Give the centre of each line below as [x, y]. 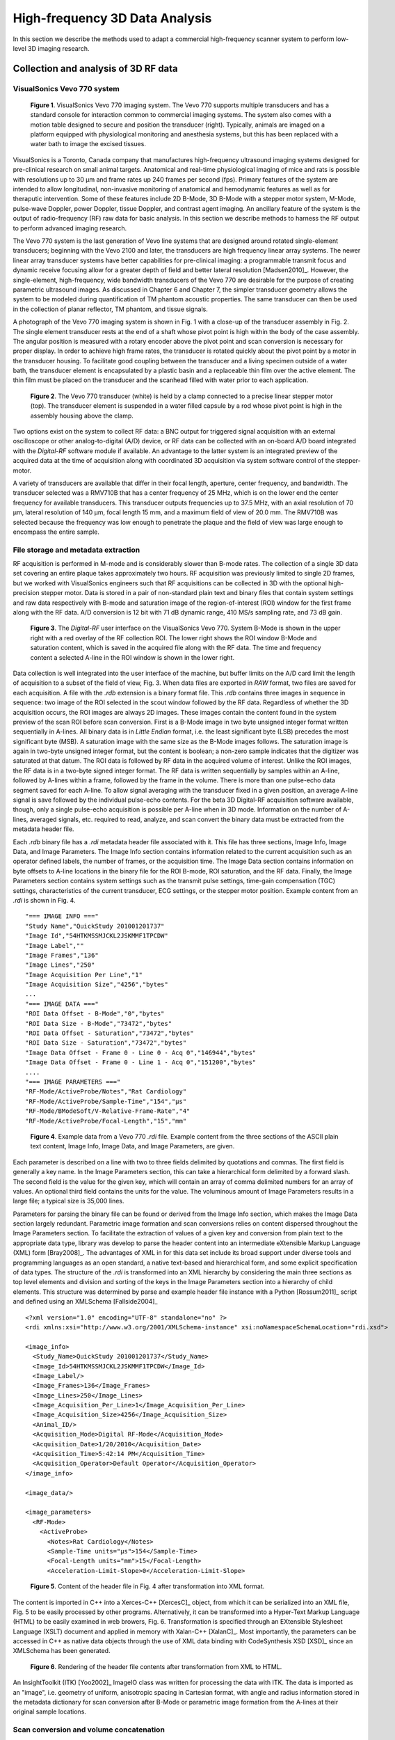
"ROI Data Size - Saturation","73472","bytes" [106, 1043]
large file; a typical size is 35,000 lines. [68, 1201]
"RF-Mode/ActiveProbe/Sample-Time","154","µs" [106, 1101]
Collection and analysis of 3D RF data [96, 69]
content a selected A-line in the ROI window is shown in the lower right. [132, 657]
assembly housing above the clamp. [82, 416]
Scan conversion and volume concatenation [89, 1730]
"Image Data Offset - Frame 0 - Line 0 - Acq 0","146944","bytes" [141, 1052]
